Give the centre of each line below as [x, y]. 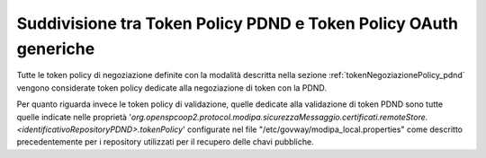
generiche [56, 48]
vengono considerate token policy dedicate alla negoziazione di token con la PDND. [172, 88]
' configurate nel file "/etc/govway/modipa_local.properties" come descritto [323, 129]
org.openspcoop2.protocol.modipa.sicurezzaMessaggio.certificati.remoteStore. [279, 117]
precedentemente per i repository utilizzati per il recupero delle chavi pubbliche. [165, 142]
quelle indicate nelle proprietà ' [74, 117]
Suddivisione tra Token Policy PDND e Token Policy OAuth [238, 23]
